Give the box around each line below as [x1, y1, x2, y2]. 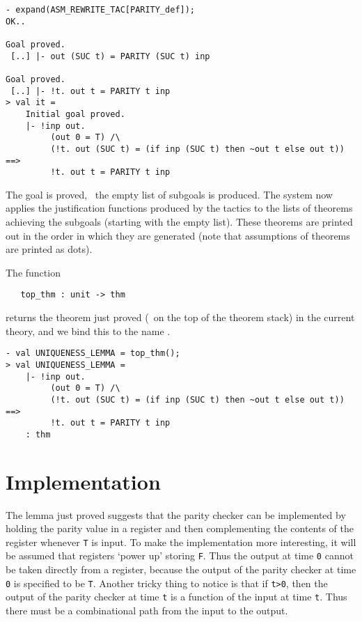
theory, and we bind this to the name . [6, 323, 171, 338]
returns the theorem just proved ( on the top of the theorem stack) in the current [6, 310, 355, 325]
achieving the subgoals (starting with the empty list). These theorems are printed [6, 215, 353, 229]
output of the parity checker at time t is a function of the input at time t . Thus [6, 589, 347, 604]
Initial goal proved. [25, 109, 125, 119]
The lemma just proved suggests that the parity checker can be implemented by [6, 507, 346, 522]
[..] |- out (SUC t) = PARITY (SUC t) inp [10, 51, 210, 61]
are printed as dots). [6, 242, 93, 256]
